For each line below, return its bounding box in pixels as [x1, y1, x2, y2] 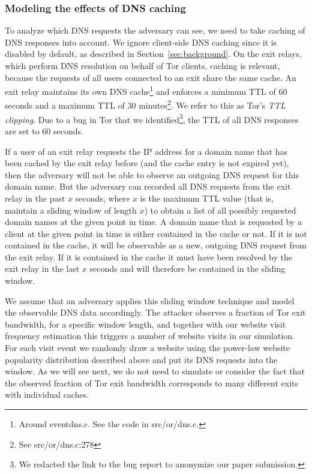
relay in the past [5, 191, 65, 204]
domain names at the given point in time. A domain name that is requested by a [5, 215, 302, 228]
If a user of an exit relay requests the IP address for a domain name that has [5, 145, 287, 157]
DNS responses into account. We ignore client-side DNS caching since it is [5, 35, 277, 48]
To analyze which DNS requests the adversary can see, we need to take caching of [5, 24, 305, 37]
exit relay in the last [5, 262, 80, 275]
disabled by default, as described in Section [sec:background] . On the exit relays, [5, 47, 302, 60]
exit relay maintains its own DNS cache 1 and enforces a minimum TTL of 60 [5, 83, 287, 97]
